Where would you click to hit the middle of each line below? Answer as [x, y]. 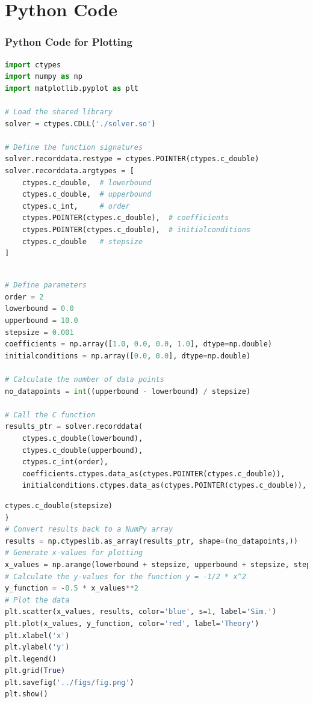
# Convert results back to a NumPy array [89, 530]
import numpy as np [44, 77]
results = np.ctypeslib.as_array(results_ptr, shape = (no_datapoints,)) [151, 541]
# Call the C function [50, 415]
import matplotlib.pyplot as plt [72, 88]
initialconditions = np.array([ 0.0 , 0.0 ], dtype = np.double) [128, 356]
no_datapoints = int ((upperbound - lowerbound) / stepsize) [128, 391]
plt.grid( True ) [35, 671]
